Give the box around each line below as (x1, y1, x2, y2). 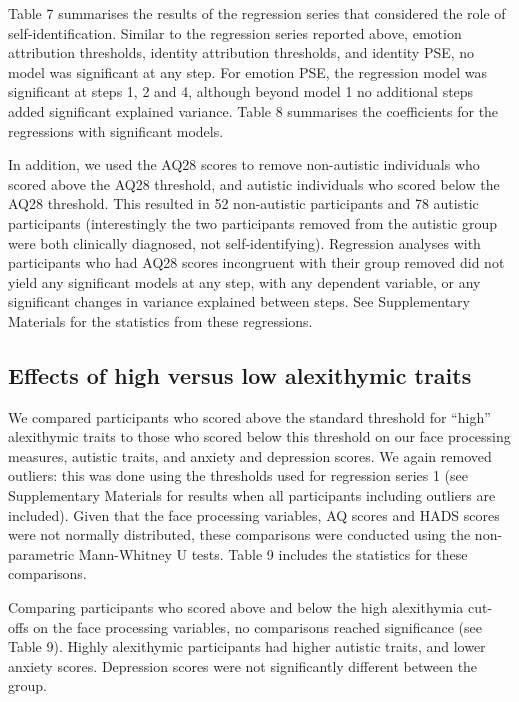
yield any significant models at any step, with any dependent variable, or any (8, 271, 481, 292)
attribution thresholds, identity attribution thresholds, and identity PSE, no (8, 42, 475, 63)
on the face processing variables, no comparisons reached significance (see (33, 616, 482, 637)
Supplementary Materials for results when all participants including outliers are (8, 485, 496, 506)
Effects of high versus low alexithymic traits (8, 359, 472, 390)
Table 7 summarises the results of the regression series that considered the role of (8, 3, 506, 23)
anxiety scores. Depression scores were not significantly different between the (8, 655, 478, 676)
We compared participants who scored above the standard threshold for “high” (8, 406, 491, 427)
